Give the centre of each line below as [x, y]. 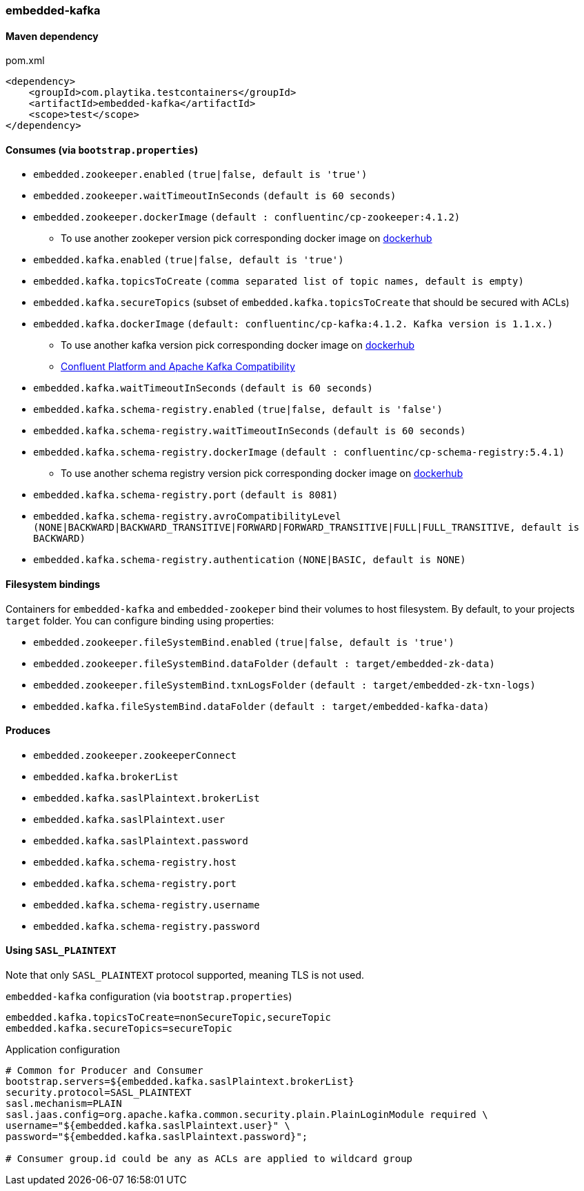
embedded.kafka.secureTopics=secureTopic [119, 1029]
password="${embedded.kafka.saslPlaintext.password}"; [157, 1137]
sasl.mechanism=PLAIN [64, 1104]
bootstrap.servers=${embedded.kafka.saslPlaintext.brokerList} [180, 1082]
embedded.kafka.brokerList [106, 776]
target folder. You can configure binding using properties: [140, 620]
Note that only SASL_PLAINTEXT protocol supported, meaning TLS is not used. [185, 975]
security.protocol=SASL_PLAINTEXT [99, 1093]
